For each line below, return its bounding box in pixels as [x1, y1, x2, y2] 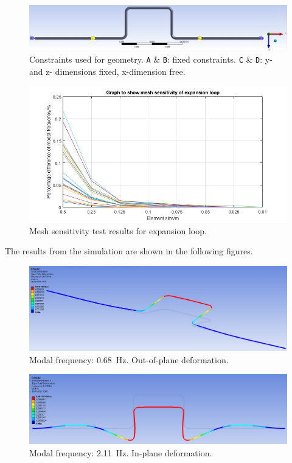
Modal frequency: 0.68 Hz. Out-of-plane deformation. [29, 353, 229, 366]
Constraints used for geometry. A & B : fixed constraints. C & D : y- [29, 53, 273, 66]
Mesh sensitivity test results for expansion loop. [29, 224, 207, 237]
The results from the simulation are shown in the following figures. [5, 245, 253, 257]
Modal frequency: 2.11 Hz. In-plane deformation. [29, 447, 212, 459]
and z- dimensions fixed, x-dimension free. [29, 65, 186, 78]
